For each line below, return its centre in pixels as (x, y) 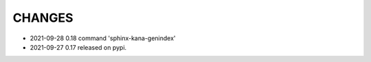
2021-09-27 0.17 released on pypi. (78, 47)
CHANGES (43, 18)
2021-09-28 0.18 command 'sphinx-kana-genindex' (103, 38)
